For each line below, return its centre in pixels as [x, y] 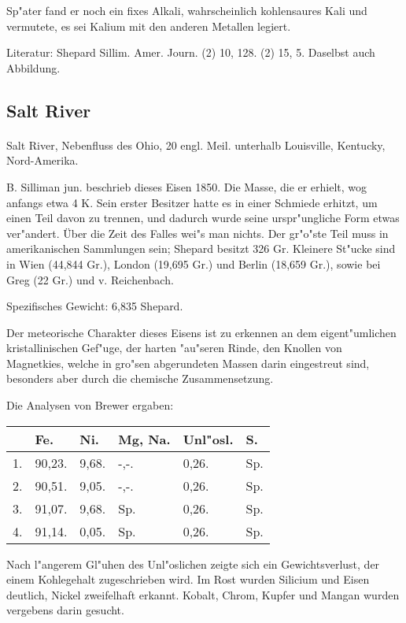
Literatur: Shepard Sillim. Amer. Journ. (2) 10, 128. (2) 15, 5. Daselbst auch [191, 52]
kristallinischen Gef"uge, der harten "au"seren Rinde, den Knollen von [174, 348]
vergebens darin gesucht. [65, 610]
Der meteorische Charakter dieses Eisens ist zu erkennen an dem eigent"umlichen [201, 332]
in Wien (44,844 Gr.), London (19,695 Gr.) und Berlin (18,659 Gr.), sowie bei [194, 263]
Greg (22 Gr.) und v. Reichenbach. [90, 279]
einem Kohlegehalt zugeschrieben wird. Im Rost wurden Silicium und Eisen [188, 579]
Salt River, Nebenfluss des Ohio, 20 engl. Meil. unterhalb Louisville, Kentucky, [196, 145]
